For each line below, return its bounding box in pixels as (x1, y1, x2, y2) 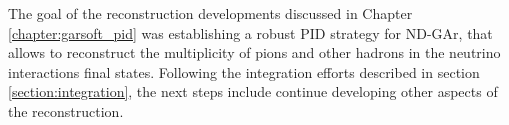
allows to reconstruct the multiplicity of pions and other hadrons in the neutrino (8, 42, 501, 63)
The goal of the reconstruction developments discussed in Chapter (8, 3, 413, 23)
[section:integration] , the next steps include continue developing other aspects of (8, 81, 498, 102)
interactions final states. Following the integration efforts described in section (8, 61, 480, 82)
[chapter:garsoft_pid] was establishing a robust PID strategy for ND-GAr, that (8, 22, 493, 43)
